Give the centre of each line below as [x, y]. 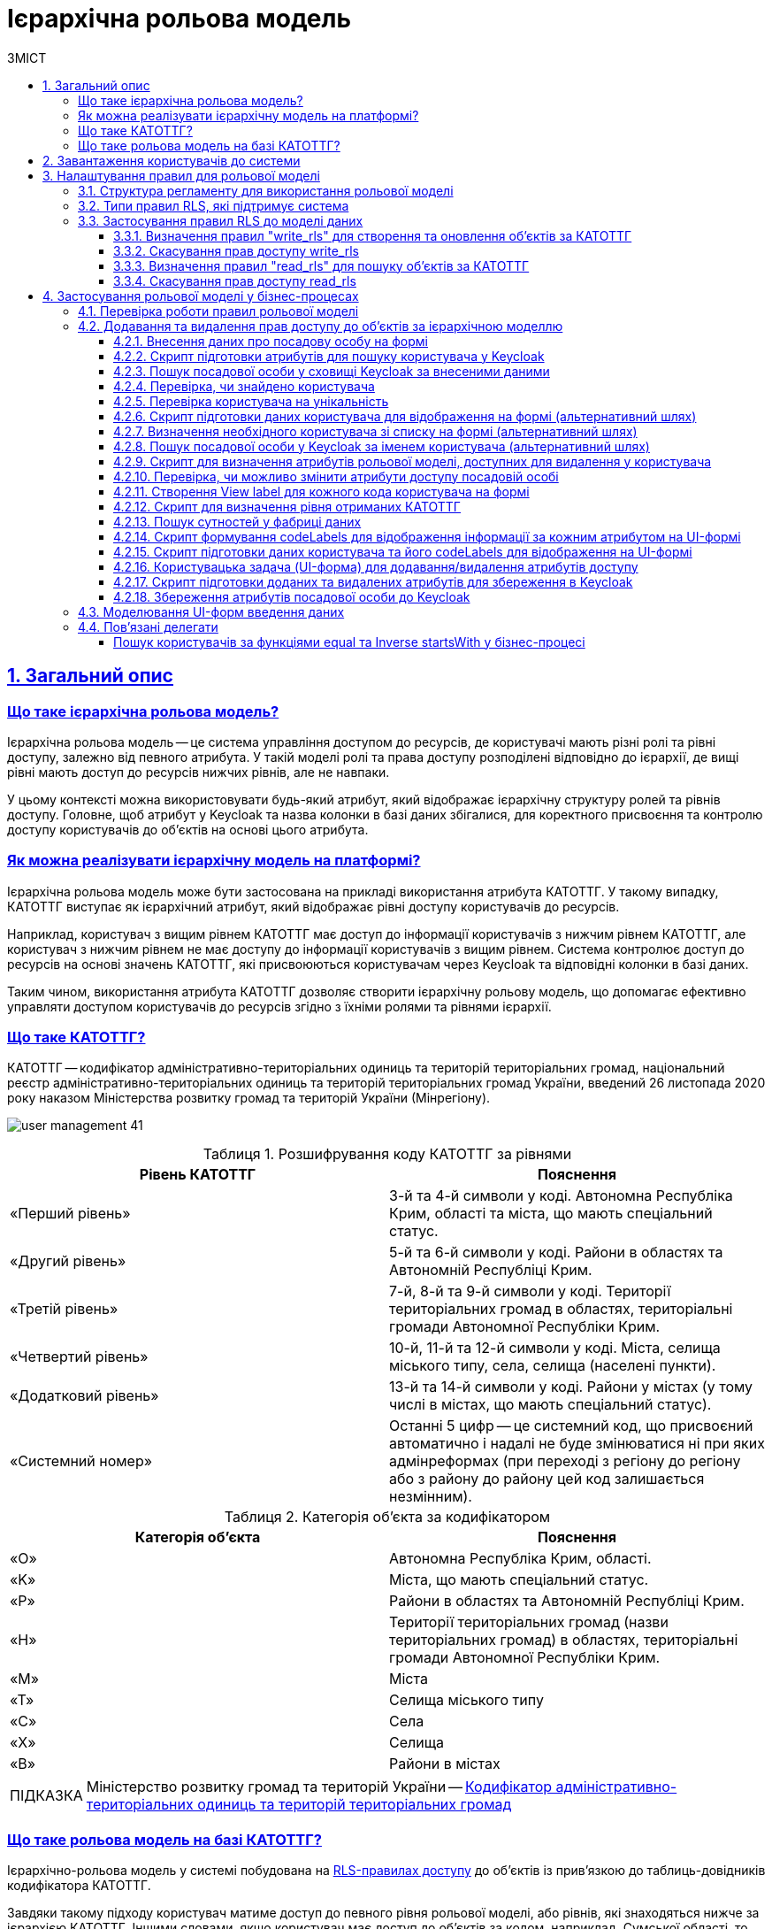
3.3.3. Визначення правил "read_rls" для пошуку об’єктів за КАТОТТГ [321, 265]
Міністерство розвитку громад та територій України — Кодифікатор [319, 1787]
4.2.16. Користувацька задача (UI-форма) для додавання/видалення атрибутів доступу [376, 566]
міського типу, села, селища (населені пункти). [553, 1366]
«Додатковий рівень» [84, 1396]
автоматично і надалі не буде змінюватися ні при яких [577, 1444]
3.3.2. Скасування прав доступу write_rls [236, 250]
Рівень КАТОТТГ [198, 1175]
